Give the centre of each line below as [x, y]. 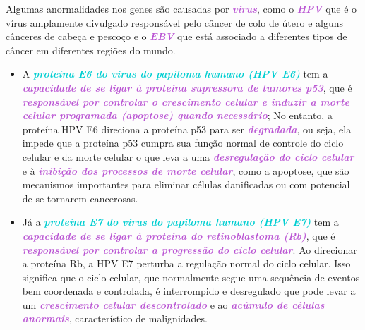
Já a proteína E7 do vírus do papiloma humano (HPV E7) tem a [180, 222]
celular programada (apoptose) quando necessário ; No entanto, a [177, 115]
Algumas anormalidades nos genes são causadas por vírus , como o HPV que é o [181, 8]
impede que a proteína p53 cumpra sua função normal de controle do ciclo [183, 143]
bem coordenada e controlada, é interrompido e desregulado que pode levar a [189, 291]
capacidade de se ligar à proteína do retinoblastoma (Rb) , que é [179, 235]
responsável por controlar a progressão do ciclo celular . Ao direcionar [190, 249]
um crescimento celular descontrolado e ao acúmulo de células [173, 304]
